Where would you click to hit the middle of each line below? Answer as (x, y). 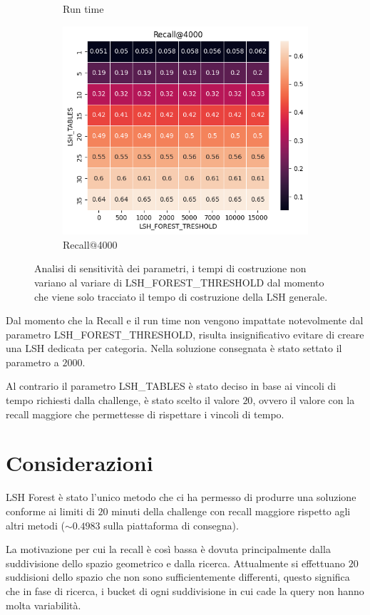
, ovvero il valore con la (304, 400)
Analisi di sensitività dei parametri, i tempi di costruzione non (170, 268)
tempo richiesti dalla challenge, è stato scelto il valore (123, 400)
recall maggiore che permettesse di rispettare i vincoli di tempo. (145, 414)
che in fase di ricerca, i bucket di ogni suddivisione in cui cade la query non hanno (185, 590)
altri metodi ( (35, 525)
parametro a (32, 362)
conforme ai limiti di (50, 511)
